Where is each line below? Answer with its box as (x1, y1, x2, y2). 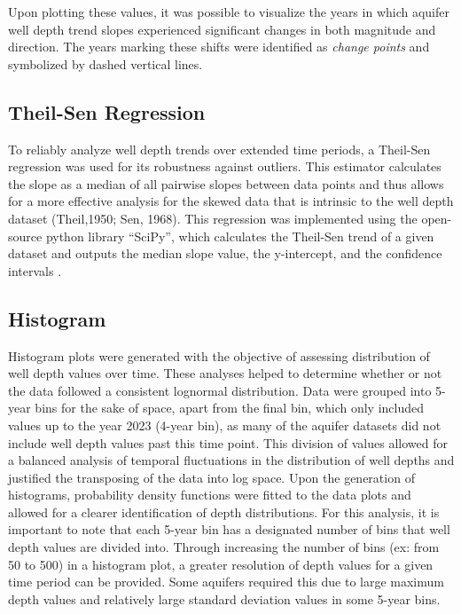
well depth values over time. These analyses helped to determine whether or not (8, 364, 442, 382)
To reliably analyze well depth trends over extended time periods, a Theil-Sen (8, 139, 431, 158)
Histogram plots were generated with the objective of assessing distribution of (8, 346, 430, 365)
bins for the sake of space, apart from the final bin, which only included (35, 398, 425, 417)
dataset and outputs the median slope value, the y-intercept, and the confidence (8, 244, 442, 263)
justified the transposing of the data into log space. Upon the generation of (8, 468, 415, 486)
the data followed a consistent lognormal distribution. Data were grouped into (8, 381, 432, 399)
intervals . (8, 261, 62, 279)
